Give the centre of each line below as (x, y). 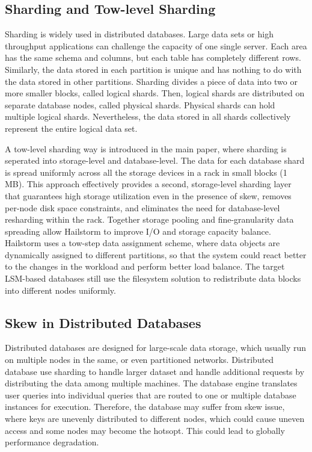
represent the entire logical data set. (71, 128)
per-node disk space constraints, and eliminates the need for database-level (142, 207)
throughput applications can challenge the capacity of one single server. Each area (156, 45)
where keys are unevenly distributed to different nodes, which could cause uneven (155, 419)
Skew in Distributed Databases (103, 322)
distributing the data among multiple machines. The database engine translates (151, 383)
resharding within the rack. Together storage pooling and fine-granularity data (149, 219)
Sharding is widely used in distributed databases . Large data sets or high (139, 34)
